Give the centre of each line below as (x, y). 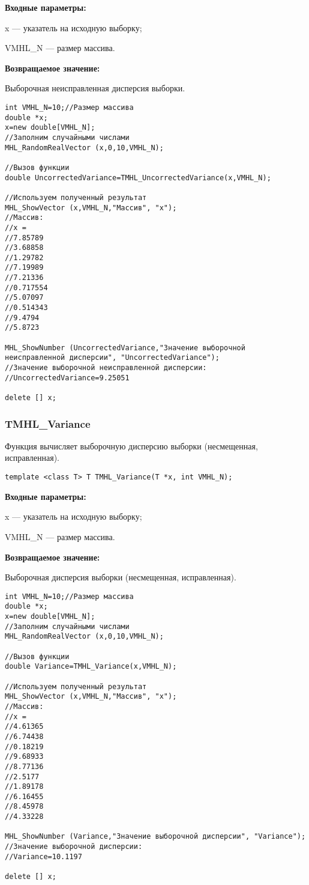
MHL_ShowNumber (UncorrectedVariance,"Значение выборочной (125, 348)
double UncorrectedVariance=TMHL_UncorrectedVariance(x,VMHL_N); (138, 178)
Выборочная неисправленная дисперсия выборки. (95, 88)
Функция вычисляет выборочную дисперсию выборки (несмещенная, (131, 446)
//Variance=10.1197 (43, 856)
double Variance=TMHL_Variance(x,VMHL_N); (91, 667)
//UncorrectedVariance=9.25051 (67, 378)
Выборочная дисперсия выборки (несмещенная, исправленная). (121, 577)
